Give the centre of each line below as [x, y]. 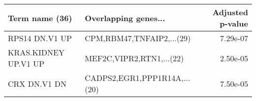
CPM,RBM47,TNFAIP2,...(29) [138, 38]
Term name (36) [40, 18]
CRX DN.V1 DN [37, 83]
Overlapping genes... [125, 18]
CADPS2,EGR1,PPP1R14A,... [138, 78]
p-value [234, 23]
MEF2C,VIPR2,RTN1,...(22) [134, 58]
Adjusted [230, 12]
